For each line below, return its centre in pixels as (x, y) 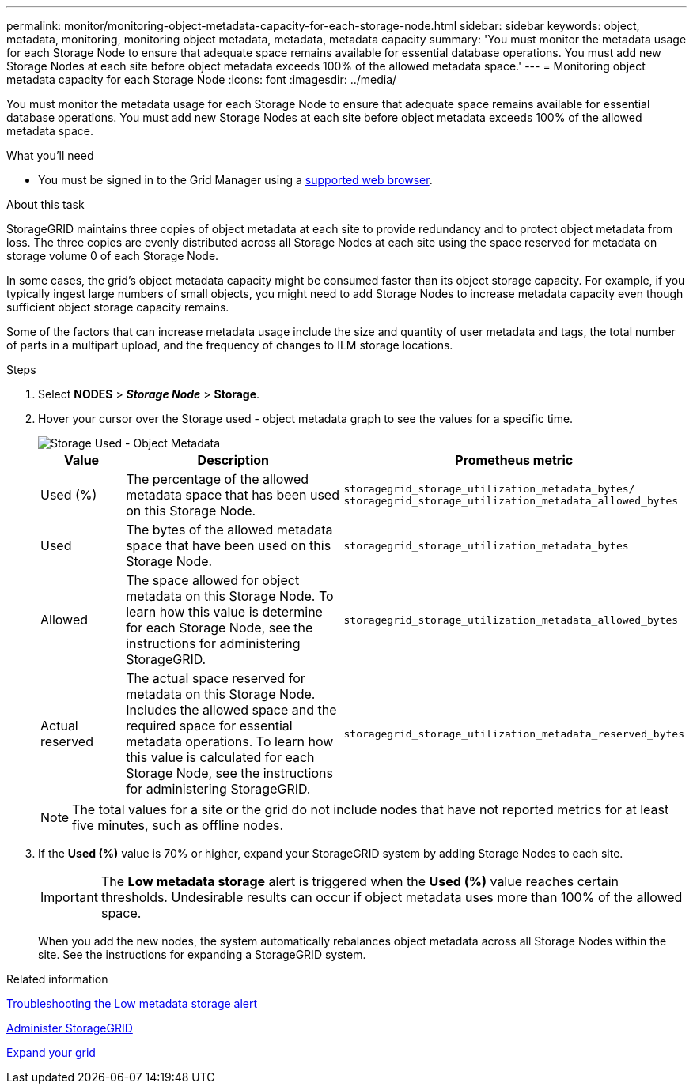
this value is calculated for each (220, 757)
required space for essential (209, 726)
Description (233, 460)
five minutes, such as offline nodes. (178, 825)
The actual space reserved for (216, 678)
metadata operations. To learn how (230, 741)
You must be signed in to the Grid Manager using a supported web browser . (235, 180)
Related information (57, 979)
